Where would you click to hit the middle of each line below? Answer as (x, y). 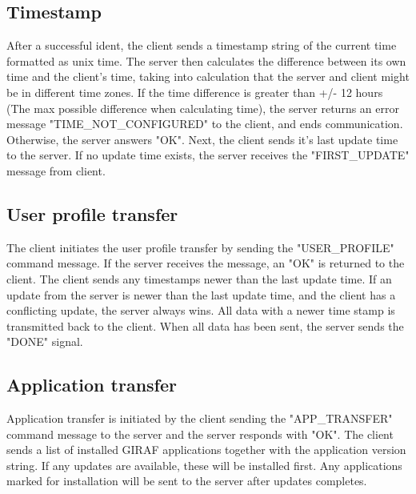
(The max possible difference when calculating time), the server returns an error (203, 108)
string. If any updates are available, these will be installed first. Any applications (204, 465)
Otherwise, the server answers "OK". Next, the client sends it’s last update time (202, 139)
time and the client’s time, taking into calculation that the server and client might (208, 76)
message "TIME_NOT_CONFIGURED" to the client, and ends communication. (205, 124)
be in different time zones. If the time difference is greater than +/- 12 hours (195, 92)
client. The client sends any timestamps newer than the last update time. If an (199, 278)
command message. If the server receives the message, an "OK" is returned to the (206, 263)
